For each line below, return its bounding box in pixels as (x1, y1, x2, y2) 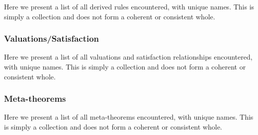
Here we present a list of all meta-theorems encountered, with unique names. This (4, 112, 254, 122)
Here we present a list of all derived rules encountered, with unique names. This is (4, 1, 255, 11)
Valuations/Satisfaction (4, 32, 99, 45)
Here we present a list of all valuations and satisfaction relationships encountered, (4, 52, 253, 62)
